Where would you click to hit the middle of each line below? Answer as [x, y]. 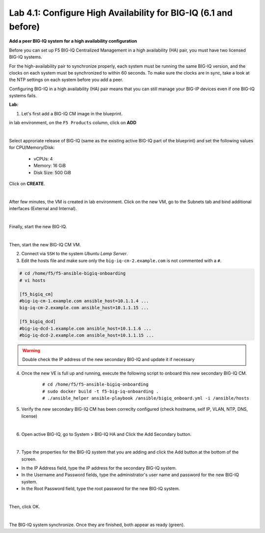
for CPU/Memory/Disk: [32, 148]
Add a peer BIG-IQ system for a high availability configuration [73, 41]
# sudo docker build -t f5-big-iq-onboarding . [101, 391]
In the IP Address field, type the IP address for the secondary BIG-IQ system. [99, 468]
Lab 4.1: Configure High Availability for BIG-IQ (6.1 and [121, 13]
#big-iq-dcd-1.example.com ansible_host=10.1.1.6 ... [85, 328]
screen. [29, 459]
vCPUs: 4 [43, 159]
